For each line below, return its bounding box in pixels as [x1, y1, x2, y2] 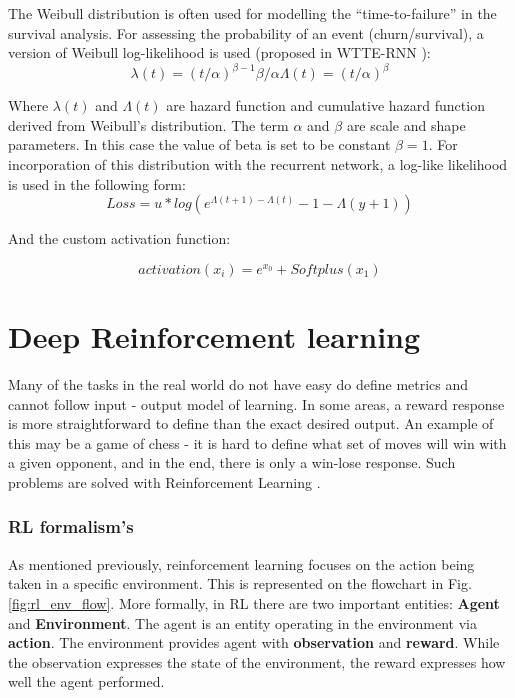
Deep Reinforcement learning [8, 316, 421, 357]
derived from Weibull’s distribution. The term [8, 114, 289, 135]
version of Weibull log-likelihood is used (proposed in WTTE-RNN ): [8, 42, 431, 63]
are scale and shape [346, 114, 466, 135]
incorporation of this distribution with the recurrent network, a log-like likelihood [8, 154, 508, 175]
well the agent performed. [8, 671, 165, 692]
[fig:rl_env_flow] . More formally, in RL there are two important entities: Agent [8, 592, 500, 613]
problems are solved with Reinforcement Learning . [8, 471, 321, 492]
